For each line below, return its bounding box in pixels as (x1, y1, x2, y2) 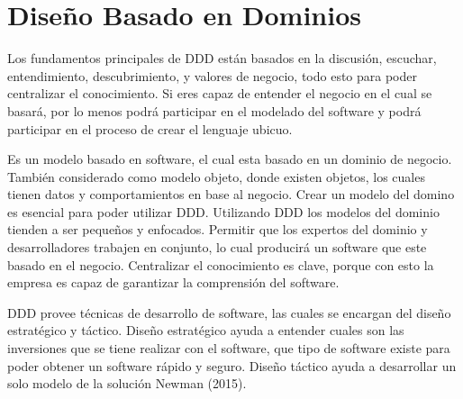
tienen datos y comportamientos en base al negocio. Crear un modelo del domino (7, 185, 455, 204)
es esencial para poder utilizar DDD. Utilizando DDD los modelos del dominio (7, 202, 440, 221)
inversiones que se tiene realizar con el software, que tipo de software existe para (7, 339, 450, 358)
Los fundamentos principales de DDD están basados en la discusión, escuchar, (7, 49, 437, 68)
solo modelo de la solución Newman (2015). (7, 374, 247, 393)
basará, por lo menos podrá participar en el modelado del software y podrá (7, 101, 422, 120)
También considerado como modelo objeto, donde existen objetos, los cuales (7, 167, 425, 186)
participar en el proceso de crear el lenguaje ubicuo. (7, 119, 293, 138)
